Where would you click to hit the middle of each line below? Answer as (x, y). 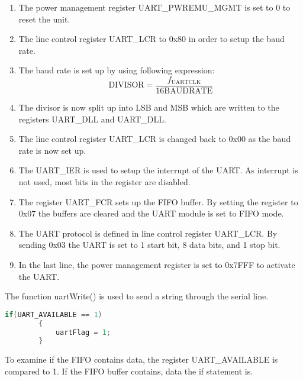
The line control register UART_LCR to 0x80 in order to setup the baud (151, 39)
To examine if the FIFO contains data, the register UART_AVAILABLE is (141, 359)
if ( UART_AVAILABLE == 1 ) (54, 314)
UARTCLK (186, 83)
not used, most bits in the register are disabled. (104, 182)
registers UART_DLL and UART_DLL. (92, 119)
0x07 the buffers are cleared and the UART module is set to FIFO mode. (151, 213)
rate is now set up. (52, 150)
